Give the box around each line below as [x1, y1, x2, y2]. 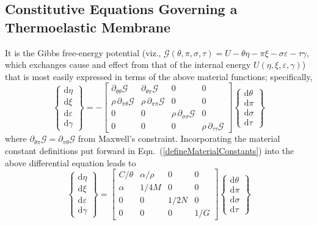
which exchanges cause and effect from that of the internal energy [5, 58, 251, 71]
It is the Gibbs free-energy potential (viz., [5, 46, 161, 59]
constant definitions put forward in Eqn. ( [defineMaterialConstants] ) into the [5, 144, 294, 157]
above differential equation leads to [5, 156, 136, 169]
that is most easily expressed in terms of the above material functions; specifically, [5, 70, 313, 83]
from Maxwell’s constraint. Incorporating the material [78, 132, 280, 145]
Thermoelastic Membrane [5, 17, 171, 36]
